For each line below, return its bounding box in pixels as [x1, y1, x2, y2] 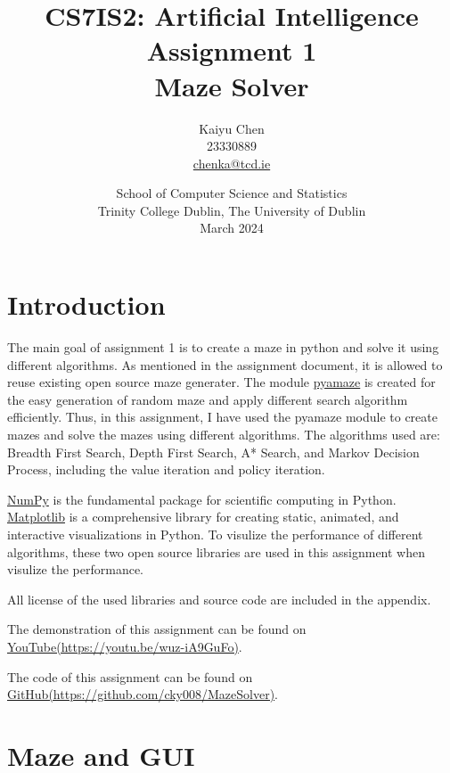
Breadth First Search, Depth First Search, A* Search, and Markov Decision [7, 442, 420, 461]
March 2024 [200, 218, 264, 237]
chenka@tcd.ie [192, 153, 271, 172]
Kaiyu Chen [199, 119, 265, 137]
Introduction [7, 286, 166, 323]
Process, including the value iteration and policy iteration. [7, 460, 325, 479]
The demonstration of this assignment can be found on [7, 620, 307, 638]
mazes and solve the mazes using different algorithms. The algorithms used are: [7, 424, 440, 443]
